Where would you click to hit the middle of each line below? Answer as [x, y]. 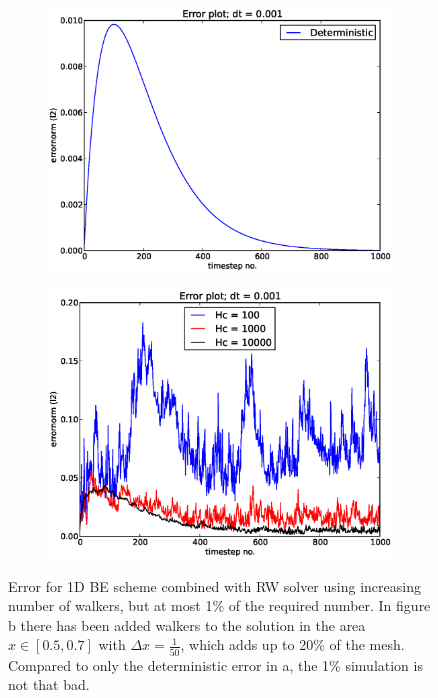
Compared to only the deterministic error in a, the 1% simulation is [215, 664]
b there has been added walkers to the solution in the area [187, 624]
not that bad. [49, 684]
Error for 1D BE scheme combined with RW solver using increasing [214, 585]
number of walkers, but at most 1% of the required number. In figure [219, 605]
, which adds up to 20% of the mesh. [292, 644]
